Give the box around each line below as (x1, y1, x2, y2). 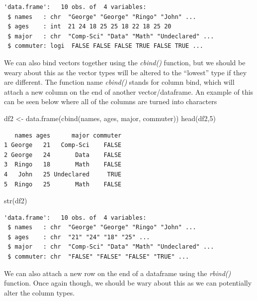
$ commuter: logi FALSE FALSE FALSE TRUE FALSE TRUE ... (7, 42, 203, 50)
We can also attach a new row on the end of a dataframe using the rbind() (4, 268, 231, 278)
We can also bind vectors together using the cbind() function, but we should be (4, 57, 246, 67)
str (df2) (4, 195, 27, 206)
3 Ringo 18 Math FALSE (4, 161, 122, 168)
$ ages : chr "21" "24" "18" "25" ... (7, 233, 150, 241)
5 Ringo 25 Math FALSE (4, 180, 122, 188)
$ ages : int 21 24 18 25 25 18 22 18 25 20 (7, 23, 171, 30)
